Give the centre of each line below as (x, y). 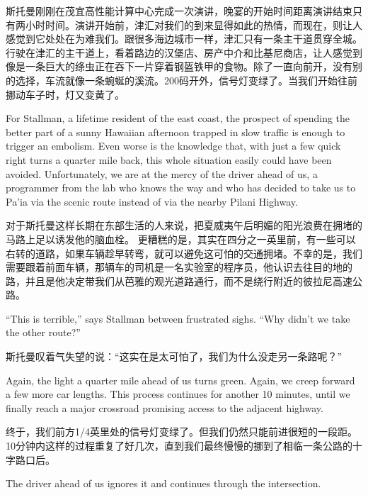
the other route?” (43, 332)
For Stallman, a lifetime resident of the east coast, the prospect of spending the (178, 118)
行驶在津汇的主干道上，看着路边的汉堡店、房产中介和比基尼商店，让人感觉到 (184, 52)
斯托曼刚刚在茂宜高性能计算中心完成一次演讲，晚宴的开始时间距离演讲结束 (179, 11)
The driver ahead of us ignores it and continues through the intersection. (163, 483)
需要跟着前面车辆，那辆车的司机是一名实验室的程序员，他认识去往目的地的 (179, 267)
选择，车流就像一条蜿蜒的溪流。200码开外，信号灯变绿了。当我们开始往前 (186, 80)
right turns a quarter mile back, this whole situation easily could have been (169, 159)
